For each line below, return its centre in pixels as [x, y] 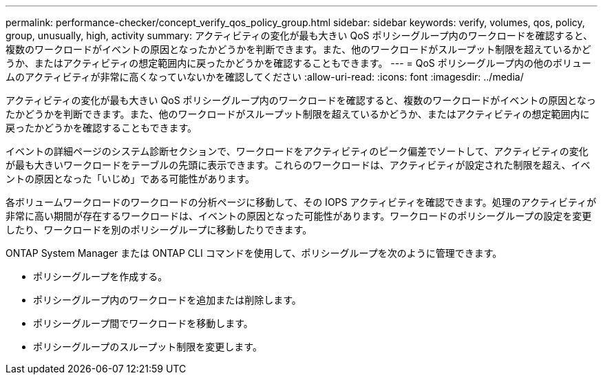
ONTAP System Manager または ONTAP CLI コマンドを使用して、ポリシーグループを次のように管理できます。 [254, 253]
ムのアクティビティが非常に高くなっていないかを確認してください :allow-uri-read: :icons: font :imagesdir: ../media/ [265, 77]
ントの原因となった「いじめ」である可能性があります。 [130, 179]
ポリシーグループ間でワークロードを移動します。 [143, 323]
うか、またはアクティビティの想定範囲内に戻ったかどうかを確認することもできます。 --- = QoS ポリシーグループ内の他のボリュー [298, 63]
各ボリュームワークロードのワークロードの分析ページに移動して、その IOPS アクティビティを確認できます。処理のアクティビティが [301, 202]
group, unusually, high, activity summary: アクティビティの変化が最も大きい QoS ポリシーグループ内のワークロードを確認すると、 [299, 35]
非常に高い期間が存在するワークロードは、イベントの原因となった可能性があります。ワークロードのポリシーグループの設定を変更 [299, 216]
